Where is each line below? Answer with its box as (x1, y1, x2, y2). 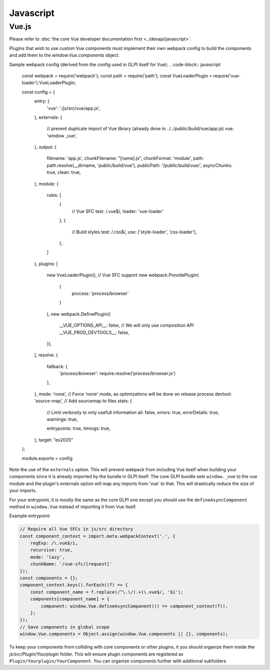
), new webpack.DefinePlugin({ (46, 311, 111, 317)
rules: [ (46, 192, 61, 198)
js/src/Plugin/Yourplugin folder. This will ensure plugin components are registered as (9, 651, 183, 657)
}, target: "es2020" (34, 437, 73, 443)
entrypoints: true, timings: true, (46, 425, 111, 432)
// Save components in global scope (19, 624, 110, 630)
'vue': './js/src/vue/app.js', (46, 105, 100, 111)
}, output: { (34, 144, 57, 150)
